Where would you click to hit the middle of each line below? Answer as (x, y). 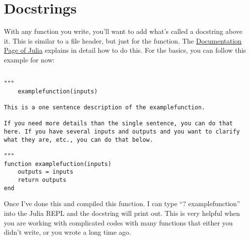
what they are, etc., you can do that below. (78, 140)
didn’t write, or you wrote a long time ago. (68, 232)
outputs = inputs (46, 172)
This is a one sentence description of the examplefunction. (105, 108)
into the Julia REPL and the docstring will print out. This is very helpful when (122, 213)
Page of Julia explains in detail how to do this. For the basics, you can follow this (125, 50)
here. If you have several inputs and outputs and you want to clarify (122, 132)
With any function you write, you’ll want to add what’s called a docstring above (123, 31)
